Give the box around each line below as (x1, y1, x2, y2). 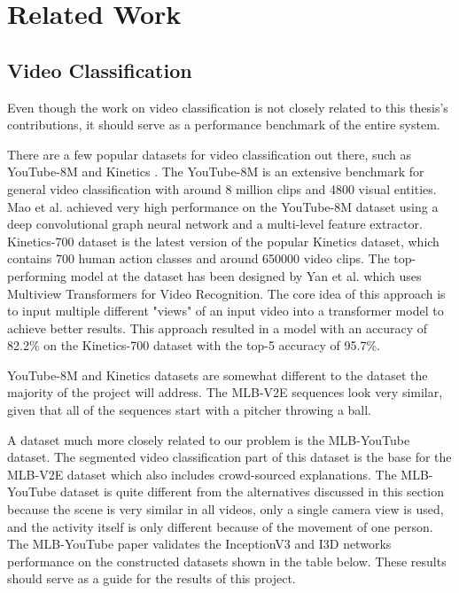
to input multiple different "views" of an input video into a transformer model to (7, 301, 444, 320)
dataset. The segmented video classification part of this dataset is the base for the (7, 448, 452, 466)
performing (7, 266, 66, 285)
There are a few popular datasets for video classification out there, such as (7, 144, 412, 163)
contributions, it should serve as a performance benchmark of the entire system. (7, 115, 440, 134)
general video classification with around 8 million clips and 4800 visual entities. (7, 179, 437, 198)
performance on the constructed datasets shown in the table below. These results (7, 551, 447, 570)
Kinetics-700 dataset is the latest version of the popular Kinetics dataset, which (7, 231, 440, 250)
